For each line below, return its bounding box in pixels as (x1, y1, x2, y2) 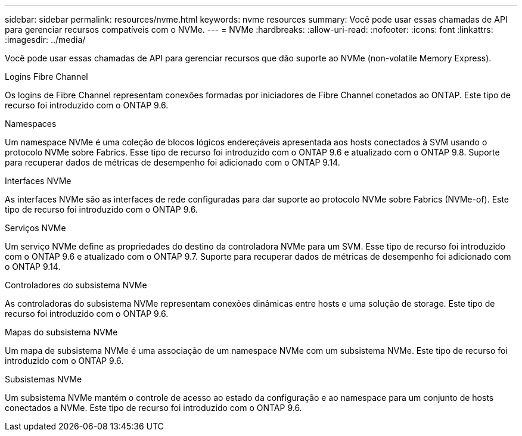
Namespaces (5, 119, 57, 129)
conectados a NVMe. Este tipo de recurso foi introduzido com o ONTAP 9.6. (5, 403, 302, 413)
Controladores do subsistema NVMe (5, 280, 147, 290)
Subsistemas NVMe (5, 374, 82, 384)
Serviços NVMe (5, 223, 66, 233)
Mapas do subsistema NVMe (5, 327, 118, 337)
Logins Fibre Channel (5, 71, 88, 82)
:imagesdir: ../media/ (5, 35, 86, 45)
